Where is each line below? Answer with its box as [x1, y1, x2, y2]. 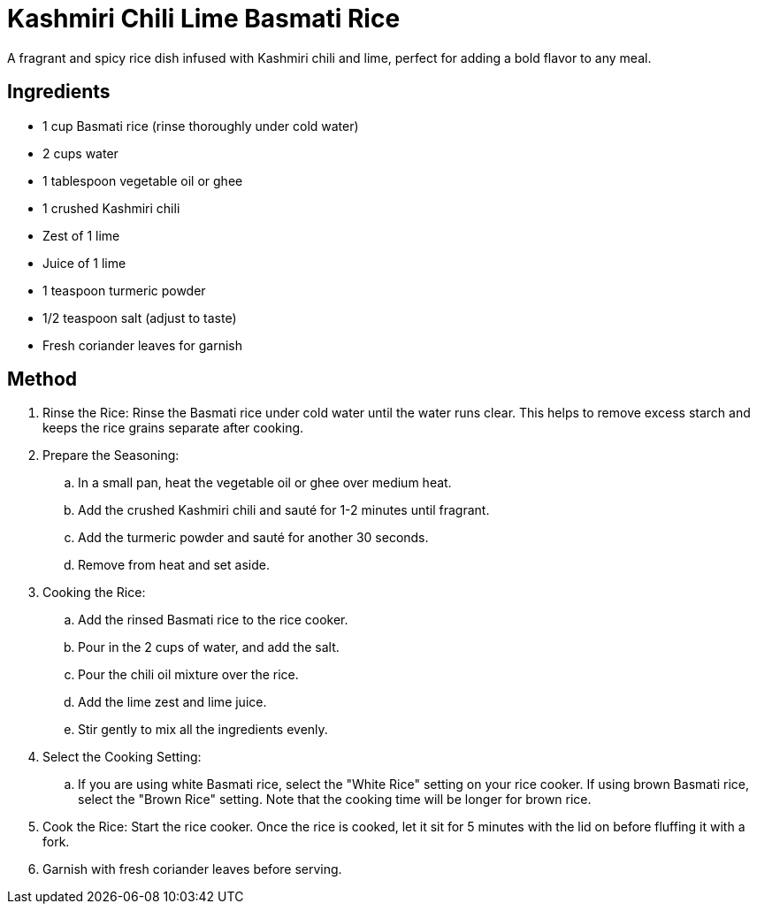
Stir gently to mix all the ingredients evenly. [78, 722, 328, 738]
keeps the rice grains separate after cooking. [42, 420, 304, 436]
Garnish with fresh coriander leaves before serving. [42, 861, 342, 877]
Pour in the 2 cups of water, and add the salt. [78, 639, 340, 655]
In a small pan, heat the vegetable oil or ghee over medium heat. [78, 475, 452, 491]
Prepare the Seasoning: [42, 448, 180, 463]
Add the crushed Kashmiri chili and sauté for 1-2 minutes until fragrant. [78, 502, 490, 518]
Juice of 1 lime [42, 255, 126, 271]
